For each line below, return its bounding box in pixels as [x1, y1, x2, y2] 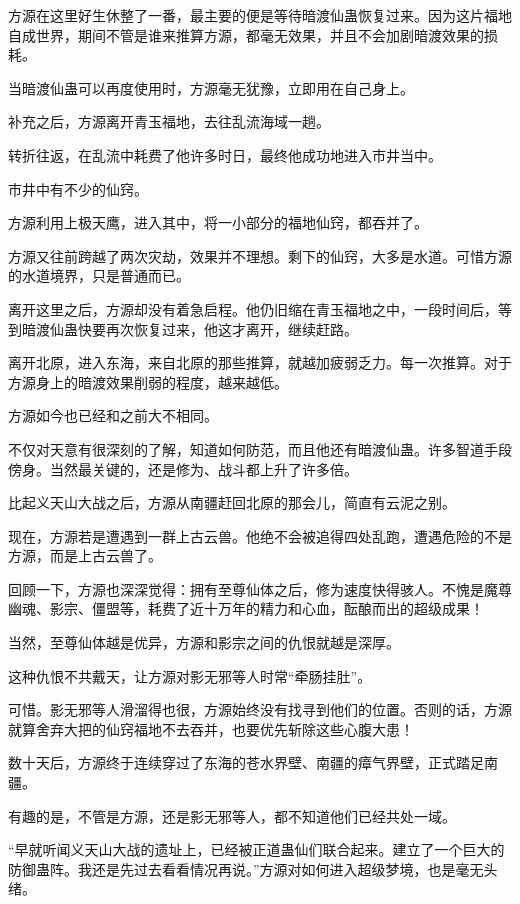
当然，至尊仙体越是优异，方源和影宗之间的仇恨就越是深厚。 [8, 632, 400, 653]
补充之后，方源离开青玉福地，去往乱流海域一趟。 [8, 111, 330, 132]
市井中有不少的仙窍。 [8, 178, 148, 199]
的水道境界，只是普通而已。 [8, 265, 190, 286]
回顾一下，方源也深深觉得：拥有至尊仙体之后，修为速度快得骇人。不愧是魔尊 [8, 578, 512, 599]
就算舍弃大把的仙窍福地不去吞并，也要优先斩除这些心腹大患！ [8, 718, 414, 739]
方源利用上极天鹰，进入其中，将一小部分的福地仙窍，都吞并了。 [8, 212, 428, 233]
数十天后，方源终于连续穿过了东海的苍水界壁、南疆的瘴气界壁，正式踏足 [8, 752, 484, 773]
